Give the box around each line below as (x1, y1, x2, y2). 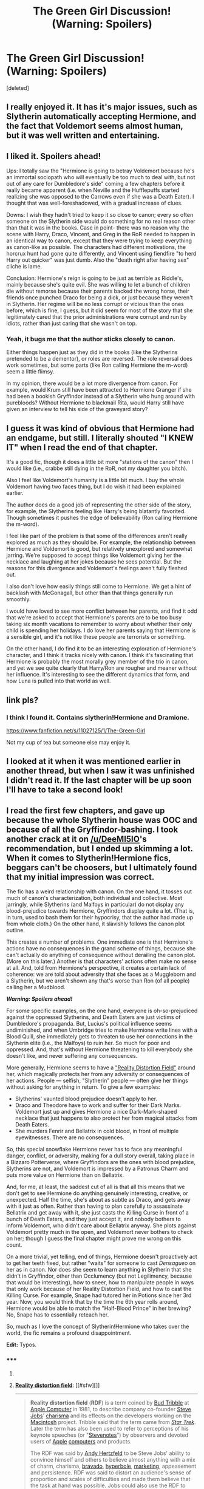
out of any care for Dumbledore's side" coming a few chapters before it (6, 180, 185, 188)
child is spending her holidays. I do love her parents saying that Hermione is (6, 627, 196, 634)
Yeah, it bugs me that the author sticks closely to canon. (6, 335, 176, 344)
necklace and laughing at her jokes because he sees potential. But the (6, 558, 182, 565)
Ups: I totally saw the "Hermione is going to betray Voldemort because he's (6, 167, 195, 174)
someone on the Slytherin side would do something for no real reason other (6, 217, 195, 225)
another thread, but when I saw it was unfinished (6, 766, 195, 776)
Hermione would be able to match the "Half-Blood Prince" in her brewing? (6, 1304, 191, 1312)
